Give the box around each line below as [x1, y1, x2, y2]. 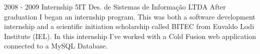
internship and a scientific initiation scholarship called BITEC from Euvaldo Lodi [4, 21, 254, 31]
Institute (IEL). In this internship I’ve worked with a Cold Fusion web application [4, 30, 256, 41]
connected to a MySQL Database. [4, 40, 108, 51]
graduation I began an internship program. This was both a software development [4, 11, 255, 21]
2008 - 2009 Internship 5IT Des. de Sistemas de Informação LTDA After [4, 1, 226, 11]
